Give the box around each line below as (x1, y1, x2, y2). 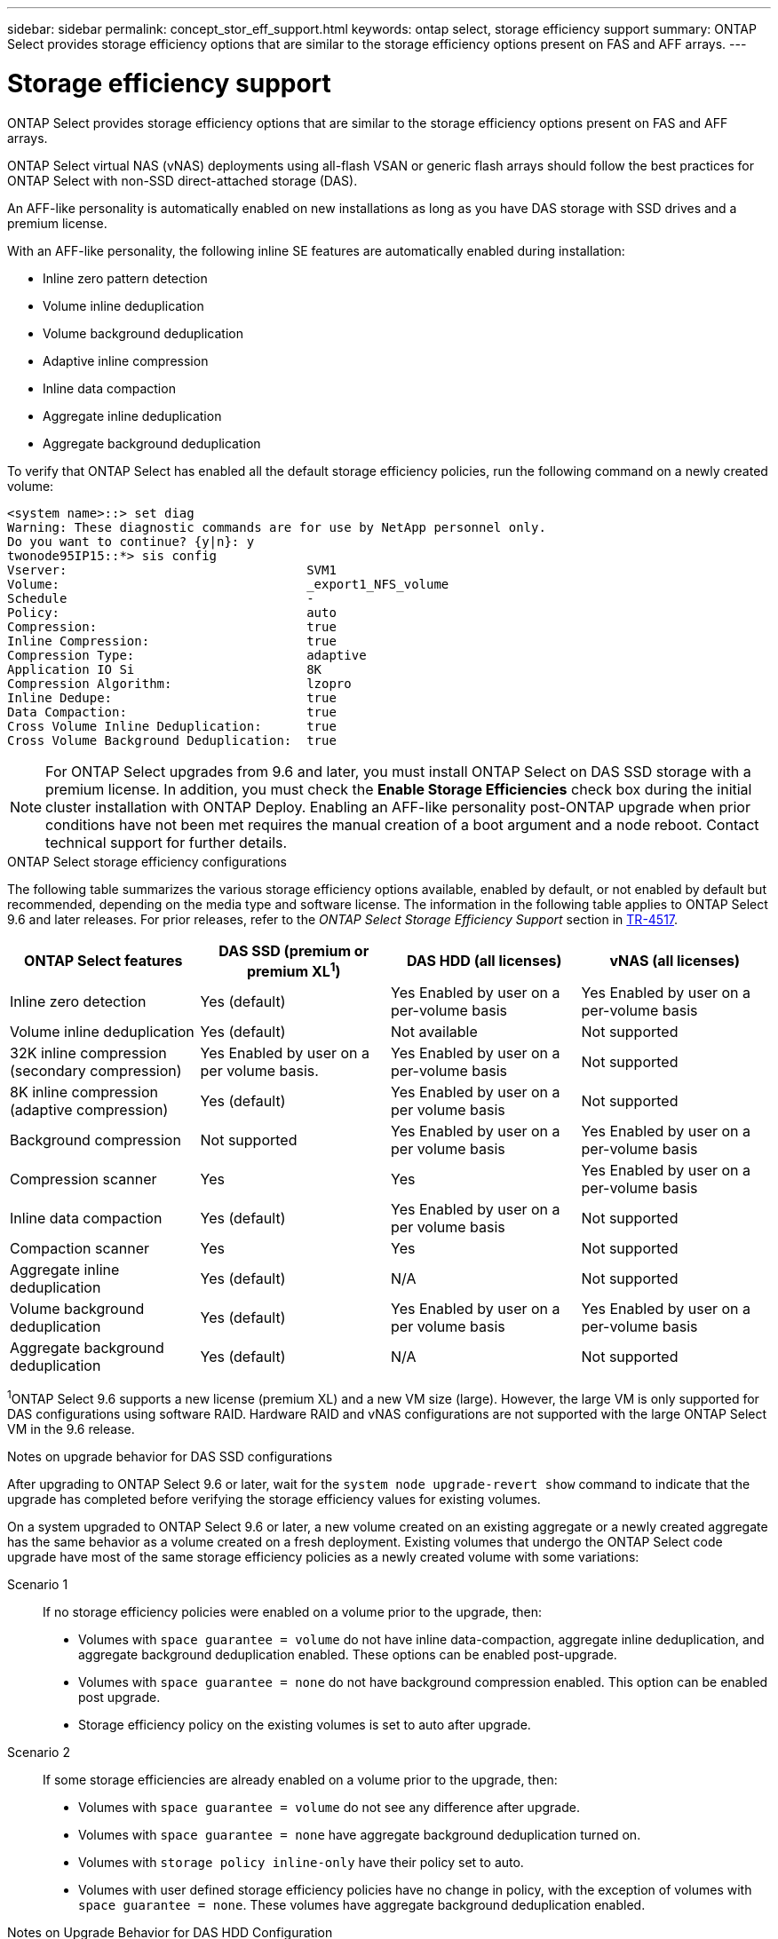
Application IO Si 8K (7, 661, 322, 677)
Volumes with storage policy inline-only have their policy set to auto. (78, 1855, 524, 1871)
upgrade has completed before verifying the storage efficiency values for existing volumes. (7, 1492, 541, 1508)
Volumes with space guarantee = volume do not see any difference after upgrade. (78, 1800, 580, 1816)
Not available (391, 1022, 478, 1041)
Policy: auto (7, 605, 337, 620)
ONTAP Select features (24, 952, 183, 970)
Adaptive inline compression (43, 352, 209, 368)
